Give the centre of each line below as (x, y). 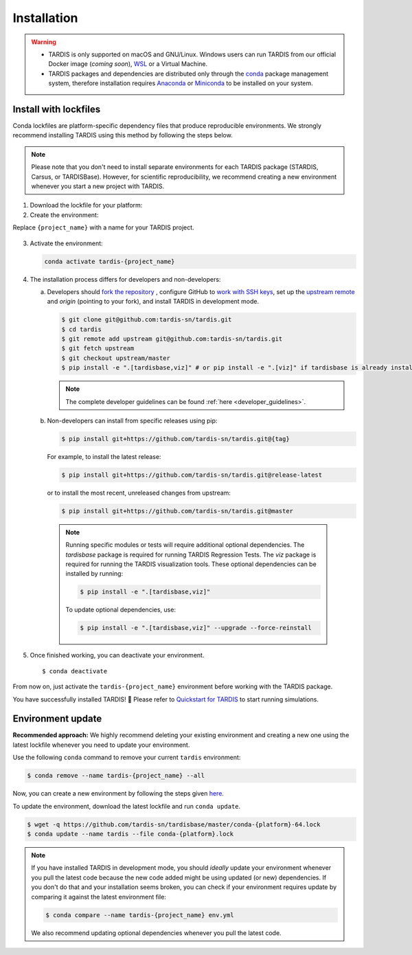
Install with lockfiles (57, 109)
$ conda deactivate (75, 671)
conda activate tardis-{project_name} (110, 261)
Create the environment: (64, 215)
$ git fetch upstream (98, 348)
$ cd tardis (82, 329)
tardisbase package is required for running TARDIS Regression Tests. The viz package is (191, 554)
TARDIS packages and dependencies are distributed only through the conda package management (188, 74)
